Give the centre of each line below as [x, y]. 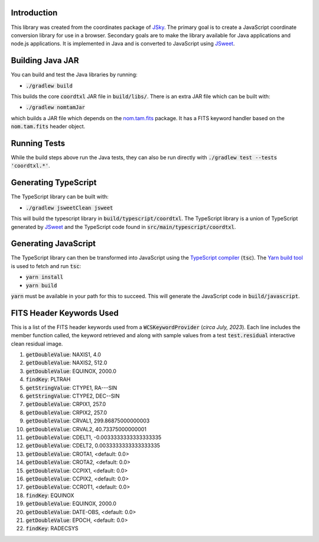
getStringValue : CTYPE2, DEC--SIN [73, 396]
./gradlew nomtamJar [56, 107]
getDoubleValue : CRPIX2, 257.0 [66, 412]
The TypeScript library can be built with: [60, 197]
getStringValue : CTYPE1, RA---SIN [71, 388]
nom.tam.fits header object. [48, 127]
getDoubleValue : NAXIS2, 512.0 [66, 363]
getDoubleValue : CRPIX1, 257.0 [66, 404]
